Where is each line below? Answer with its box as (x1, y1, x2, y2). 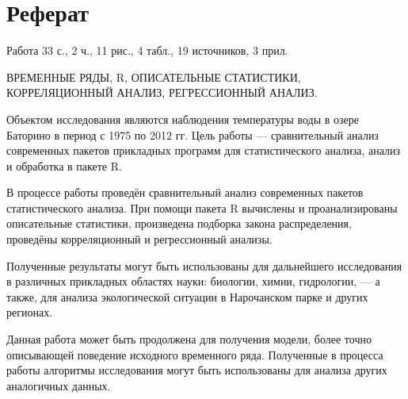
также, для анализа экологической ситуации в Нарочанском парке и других (6, 288, 368, 305)
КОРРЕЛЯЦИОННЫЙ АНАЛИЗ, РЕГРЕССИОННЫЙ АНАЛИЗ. (6, 84, 318, 101)
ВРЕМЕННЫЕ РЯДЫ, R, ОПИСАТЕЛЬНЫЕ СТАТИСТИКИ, (6, 68, 301, 85)
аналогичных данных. (6, 377, 111, 393)
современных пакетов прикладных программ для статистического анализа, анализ (6, 142, 401, 159)
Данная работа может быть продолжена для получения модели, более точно (6, 331, 372, 347)
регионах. (6, 304, 53, 320)
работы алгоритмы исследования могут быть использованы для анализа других (6, 362, 387, 378)
